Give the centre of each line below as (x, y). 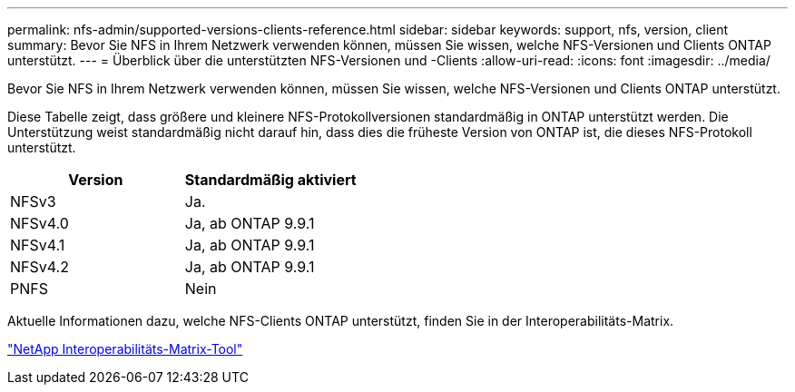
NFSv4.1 (38, 245)
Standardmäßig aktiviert (270, 180)
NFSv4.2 (39, 267)
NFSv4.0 (39, 223)
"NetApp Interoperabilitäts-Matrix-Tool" (125, 349)
